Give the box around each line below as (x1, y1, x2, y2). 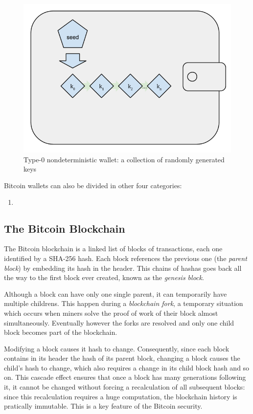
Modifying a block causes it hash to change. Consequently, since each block (4, 343, 230, 353)
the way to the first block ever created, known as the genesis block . (4, 272, 204, 283)
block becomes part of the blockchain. (4, 327, 117, 337)
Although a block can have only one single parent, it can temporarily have (4, 288, 227, 299)
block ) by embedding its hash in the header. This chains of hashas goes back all (4, 262, 242, 273)
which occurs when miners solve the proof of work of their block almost (4, 307, 218, 318)
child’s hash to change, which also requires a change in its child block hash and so (4, 362, 250, 372)
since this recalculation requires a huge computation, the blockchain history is (4, 391, 237, 401)
